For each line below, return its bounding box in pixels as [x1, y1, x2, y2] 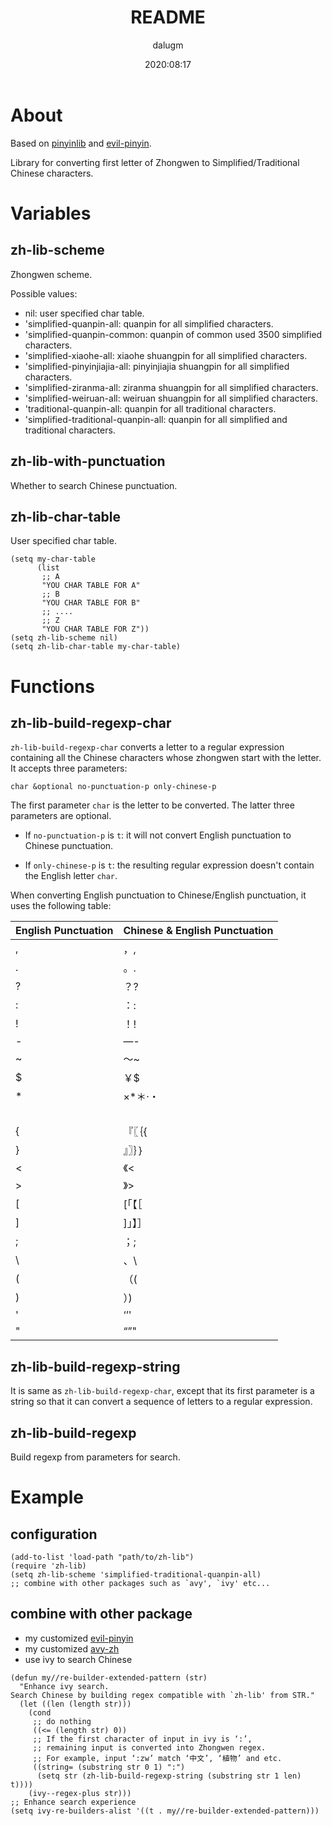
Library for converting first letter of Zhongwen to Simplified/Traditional [10, 156, 300, 168]
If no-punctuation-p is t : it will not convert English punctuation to [24, 829, 292, 841]
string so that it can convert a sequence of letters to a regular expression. [10, 1396, 313, 1408]
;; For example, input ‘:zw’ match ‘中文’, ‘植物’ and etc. [32, 1753, 283, 1763]
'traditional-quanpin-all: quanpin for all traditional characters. [24, 402, 277, 415]
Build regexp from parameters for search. [10, 1451, 181, 1463]
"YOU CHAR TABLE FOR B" [41, 598, 141, 608]
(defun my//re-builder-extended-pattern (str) [10, 1672, 208, 1683]
